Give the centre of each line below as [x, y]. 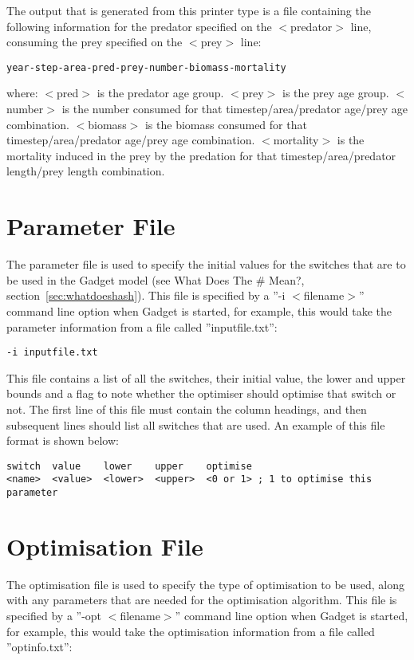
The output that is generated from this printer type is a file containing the [189, 10]
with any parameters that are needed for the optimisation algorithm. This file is [202, 600]
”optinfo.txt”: [39, 647]
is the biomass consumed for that [226, 124]
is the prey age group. [336, 93]
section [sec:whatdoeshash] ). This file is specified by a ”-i [146, 295]
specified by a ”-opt [54, 615]
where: [22, 93]
